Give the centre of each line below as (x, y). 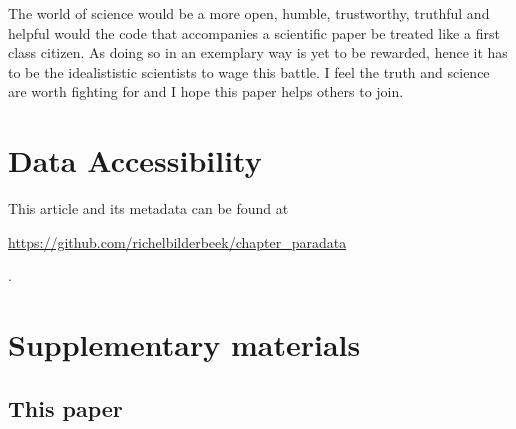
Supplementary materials (184, 344)
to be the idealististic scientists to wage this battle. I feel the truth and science (249, 71)
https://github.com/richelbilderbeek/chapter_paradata (177, 241)
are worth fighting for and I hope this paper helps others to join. (206, 91)
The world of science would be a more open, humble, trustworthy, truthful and (249, 13)
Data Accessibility (135, 160)
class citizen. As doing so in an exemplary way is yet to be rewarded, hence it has (258, 52)
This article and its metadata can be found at (148, 208)
